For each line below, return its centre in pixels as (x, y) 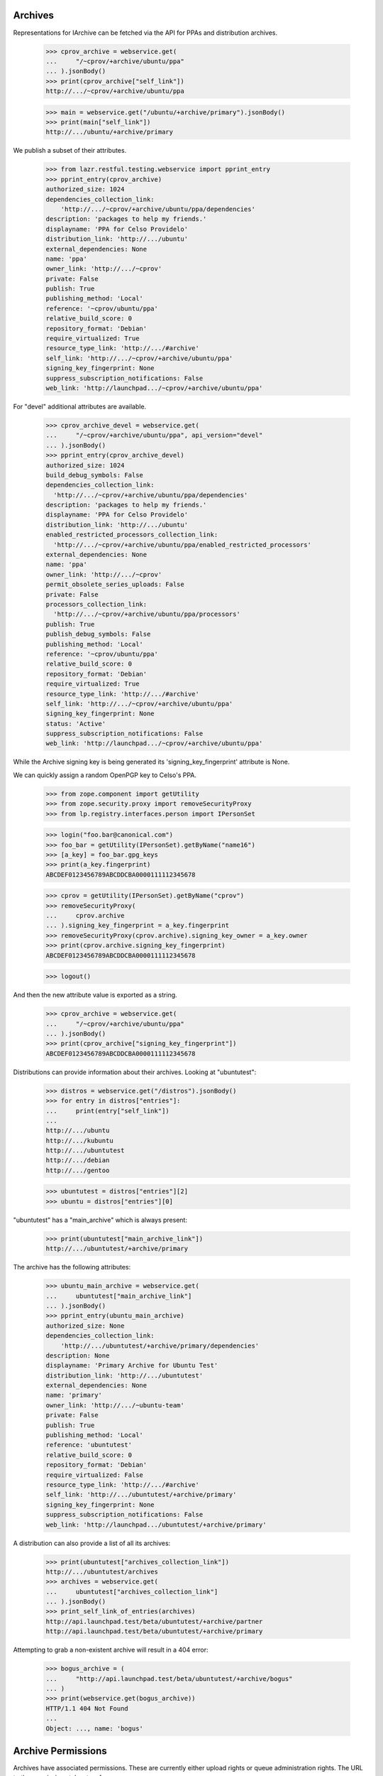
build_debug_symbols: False (94, 475)
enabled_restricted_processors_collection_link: (132, 535)
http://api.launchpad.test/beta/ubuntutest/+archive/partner (154, 1621)
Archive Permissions (60, 1751)
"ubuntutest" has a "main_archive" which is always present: (100, 1220)
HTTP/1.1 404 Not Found (87, 1708)
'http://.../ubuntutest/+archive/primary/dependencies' (160, 1345)
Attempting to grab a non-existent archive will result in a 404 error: (111, 1650)
